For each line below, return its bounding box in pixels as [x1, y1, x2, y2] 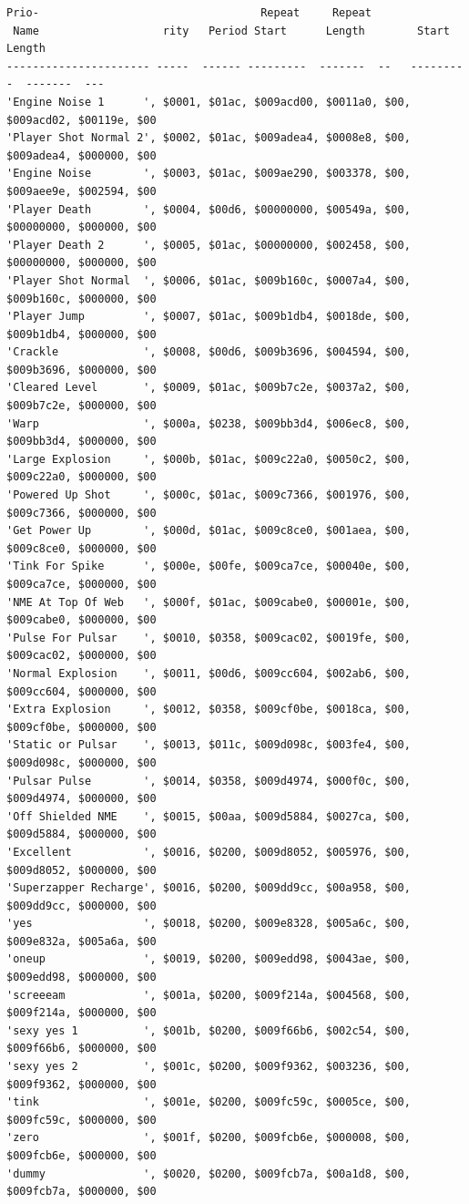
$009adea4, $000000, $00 [6, 149, 157, 162]
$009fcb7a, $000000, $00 [6, 1185, 157, 1199]
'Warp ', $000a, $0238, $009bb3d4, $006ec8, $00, [6, 417, 411, 430]
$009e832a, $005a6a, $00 [6, 934, 157, 948]
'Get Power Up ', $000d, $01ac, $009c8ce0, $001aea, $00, [6, 524, 411, 538]
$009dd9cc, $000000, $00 [6, 899, 157, 912]
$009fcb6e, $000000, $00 [6, 1149, 157, 1162]
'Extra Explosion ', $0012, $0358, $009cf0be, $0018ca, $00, [6, 703, 411, 716]
